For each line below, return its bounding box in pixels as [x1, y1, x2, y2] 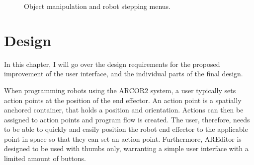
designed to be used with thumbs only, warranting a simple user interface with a [4, 143, 249, 154]
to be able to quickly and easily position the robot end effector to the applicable [4, 124, 248, 134]
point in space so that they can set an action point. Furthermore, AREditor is [4, 133, 242, 144]
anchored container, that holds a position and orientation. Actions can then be [4, 105, 244, 115]
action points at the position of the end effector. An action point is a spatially [4, 95, 242, 105]
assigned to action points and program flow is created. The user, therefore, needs [4, 114, 250, 124]
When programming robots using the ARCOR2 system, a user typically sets [4, 85, 236, 95]
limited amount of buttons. [4, 153, 86, 164]
